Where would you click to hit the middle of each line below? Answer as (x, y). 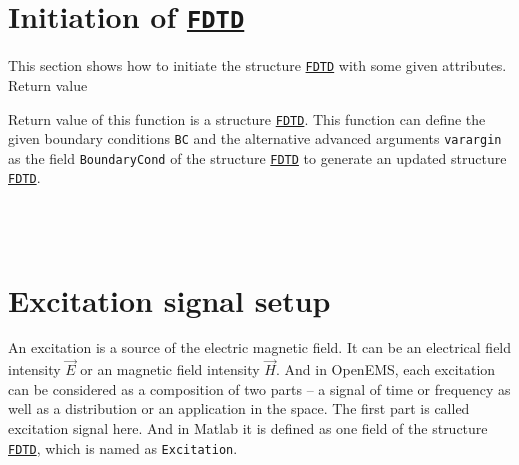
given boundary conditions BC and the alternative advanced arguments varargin (255, 138)
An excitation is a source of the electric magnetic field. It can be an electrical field (260, 347)
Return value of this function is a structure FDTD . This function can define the (247, 118)
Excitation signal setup (169, 299)
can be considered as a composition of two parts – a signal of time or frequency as (259, 388)
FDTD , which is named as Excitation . (123, 447)
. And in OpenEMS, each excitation (385, 369)
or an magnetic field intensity (170, 369)
